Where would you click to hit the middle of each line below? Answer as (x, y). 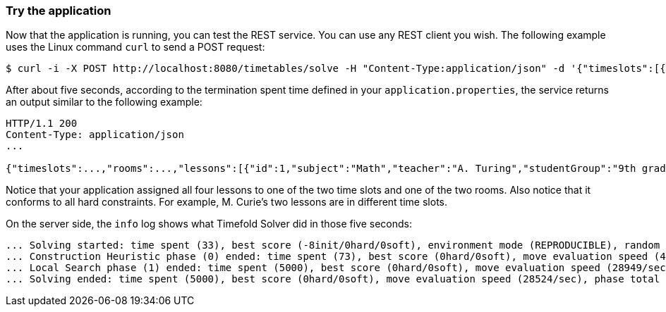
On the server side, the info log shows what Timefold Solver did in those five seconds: (209, 224)
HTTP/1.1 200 (42, 124)
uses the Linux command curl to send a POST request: (135, 47)
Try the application (59, 11)
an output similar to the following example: (104, 102)
